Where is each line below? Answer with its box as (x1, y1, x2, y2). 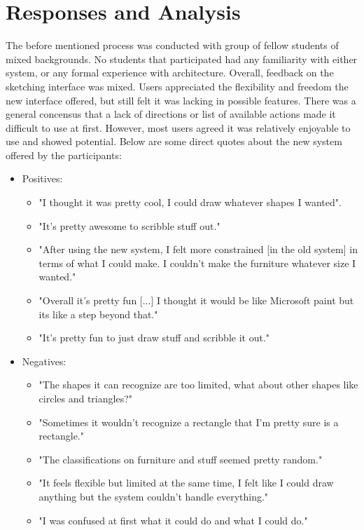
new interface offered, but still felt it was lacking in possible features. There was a (6, 93, 356, 107)
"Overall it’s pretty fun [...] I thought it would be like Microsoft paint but (38, 293, 354, 308)
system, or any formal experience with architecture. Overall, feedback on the (6, 65, 334, 80)
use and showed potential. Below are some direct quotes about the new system (6, 134, 342, 149)
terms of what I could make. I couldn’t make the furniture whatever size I (38, 255, 356, 270)
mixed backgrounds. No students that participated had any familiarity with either (6, 51, 358, 66)
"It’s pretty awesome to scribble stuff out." (38, 218, 220, 233)
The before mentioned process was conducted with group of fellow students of (6, 38, 339, 53)
